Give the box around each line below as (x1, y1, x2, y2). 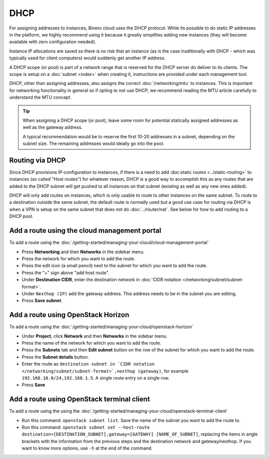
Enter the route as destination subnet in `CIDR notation (21, 361, 155, 367)
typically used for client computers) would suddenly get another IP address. (9, 55, 166, 61)
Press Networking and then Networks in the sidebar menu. (21, 249, 145, 255)
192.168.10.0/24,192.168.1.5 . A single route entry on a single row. (21, 375, 170, 381)
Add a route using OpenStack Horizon (9, 311, 129, 319)
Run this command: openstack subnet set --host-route (21, 425, 150, 431)
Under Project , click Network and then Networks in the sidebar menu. (21, 333, 167, 339)
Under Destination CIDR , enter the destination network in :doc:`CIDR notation (21, 277, 181, 283)
